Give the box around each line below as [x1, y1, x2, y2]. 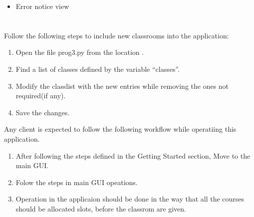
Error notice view [15, 1, 69, 11]
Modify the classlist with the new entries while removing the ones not [15, 80, 229, 91]
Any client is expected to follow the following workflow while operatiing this [4, 124, 237, 134]
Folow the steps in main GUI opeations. [15, 177, 138, 187]
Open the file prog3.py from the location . [15, 47, 144, 57]
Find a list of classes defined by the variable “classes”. [15, 63, 180, 74]
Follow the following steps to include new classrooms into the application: [4, 30, 229, 40]
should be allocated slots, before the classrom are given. [15, 203, 186, 214]
